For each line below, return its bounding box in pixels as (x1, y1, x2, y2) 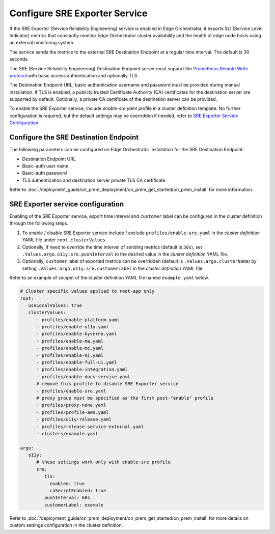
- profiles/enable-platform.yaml (36, 317, 120, 323)
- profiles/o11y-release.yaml (36, 416, 112, 423)
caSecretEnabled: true (49, 488, 106, 494)
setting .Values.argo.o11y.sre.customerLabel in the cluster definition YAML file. (22, 265, 204, 271)
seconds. (9, 56, 29, 62)
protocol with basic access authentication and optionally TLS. (9, 72, 139, 78)
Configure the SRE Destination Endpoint (9, 133, 139, 142)
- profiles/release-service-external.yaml (36, 424, 144, 430)
